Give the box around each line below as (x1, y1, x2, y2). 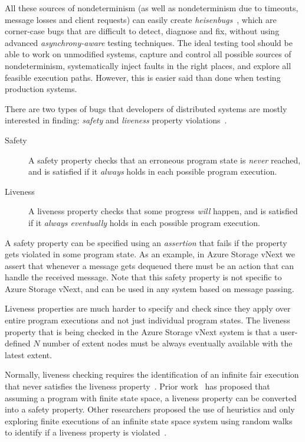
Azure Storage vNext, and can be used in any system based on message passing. (5, 282, 294, 294)
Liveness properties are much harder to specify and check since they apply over (5, 302, 291, 315)
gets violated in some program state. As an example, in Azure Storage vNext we (5, 248, 295, 260)
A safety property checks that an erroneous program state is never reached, (28, 153, 301, 166)
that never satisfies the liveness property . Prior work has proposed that (5, 380, 270, 392)
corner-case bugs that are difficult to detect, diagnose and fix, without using (5, 25, 280, 37)
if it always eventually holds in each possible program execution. (28, 216, 260, 228)
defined (5, 337, 31, 349)
